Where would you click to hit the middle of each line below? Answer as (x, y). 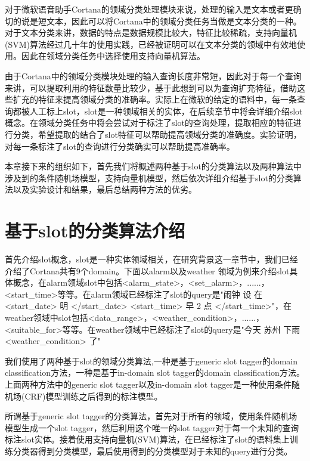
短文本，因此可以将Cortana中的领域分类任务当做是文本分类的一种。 (170, 21)
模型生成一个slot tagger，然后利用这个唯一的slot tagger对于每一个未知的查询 (152, 427)
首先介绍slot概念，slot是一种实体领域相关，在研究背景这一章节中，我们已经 (151, 259)
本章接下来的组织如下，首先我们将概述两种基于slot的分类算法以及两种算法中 (153, 166)
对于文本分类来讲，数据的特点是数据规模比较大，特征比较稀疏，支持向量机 (151, 33)
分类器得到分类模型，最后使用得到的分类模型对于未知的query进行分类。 (153, 451)
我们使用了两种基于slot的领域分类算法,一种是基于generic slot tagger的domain (151, 361)
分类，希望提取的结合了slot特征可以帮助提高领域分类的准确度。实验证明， (157, 134)
